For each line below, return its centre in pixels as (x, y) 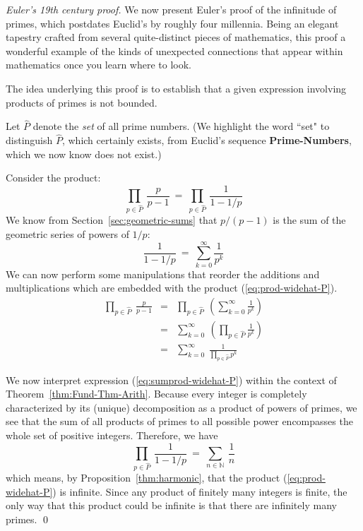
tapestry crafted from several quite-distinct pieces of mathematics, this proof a (176, 37)
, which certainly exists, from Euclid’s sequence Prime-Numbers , (207, 140)
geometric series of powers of (67, 233)
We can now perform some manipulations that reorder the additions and (163, 274)
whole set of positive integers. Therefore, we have (112, 435)
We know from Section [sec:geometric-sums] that (112, 220)
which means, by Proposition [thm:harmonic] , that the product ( (147, 478)
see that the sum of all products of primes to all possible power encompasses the (179, 421)
